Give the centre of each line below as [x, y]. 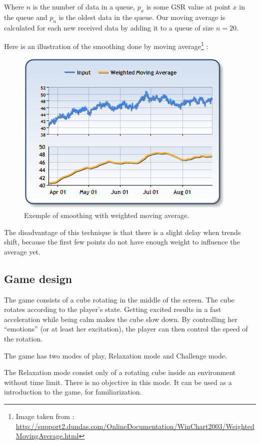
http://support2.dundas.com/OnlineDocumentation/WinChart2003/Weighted [135, 426]
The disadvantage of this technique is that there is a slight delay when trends [122, 232]
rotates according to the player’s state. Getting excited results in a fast [113, 309]
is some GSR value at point [188, 6]
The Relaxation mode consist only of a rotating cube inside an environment [120, 372]
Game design [38, 278]
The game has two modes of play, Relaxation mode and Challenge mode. [115, 355]
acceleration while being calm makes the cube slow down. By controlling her [121, 319]
